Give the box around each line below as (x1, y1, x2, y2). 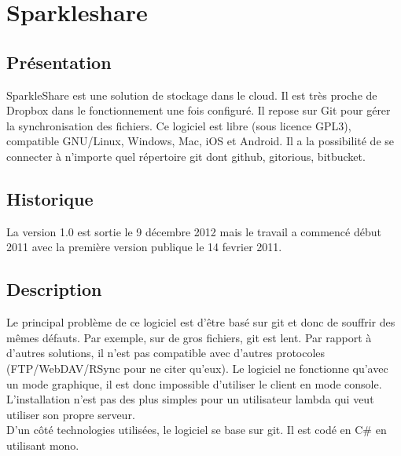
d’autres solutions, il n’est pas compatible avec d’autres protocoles (6, 345, 326, 361)
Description (6, 277, 102, 301)
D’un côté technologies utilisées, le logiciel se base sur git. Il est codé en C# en (6, 421, 387, 438)
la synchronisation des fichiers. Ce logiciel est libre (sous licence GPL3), (6, 117, 351, 133)
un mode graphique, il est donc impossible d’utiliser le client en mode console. (6, 375, 382, 392)
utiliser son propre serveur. (6, 406, 135, 422)
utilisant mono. (6, 436, 79, 453)
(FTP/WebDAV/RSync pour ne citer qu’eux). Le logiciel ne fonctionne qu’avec (6, 359, 388, 376)
